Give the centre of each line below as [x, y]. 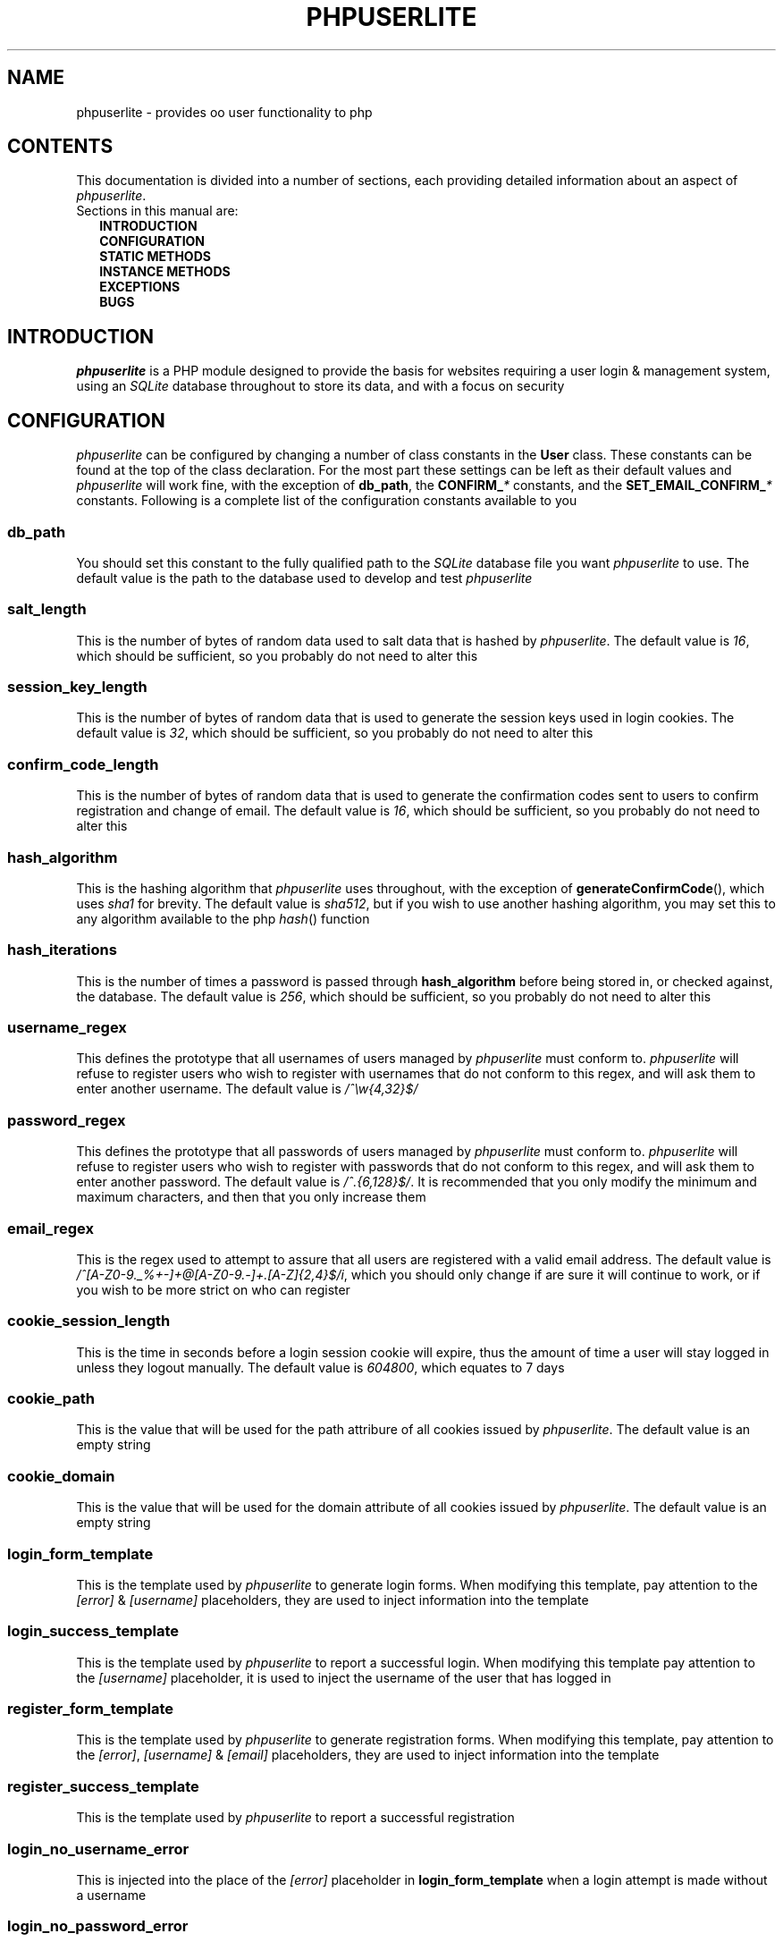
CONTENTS [60, 147]
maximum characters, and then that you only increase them [251, 1197]
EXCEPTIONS [140, 287]
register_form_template [90, 1709]
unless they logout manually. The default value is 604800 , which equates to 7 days [320, 1367]
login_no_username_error [98, 1849]
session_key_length [77, 687]
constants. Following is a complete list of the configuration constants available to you [327, 501]
